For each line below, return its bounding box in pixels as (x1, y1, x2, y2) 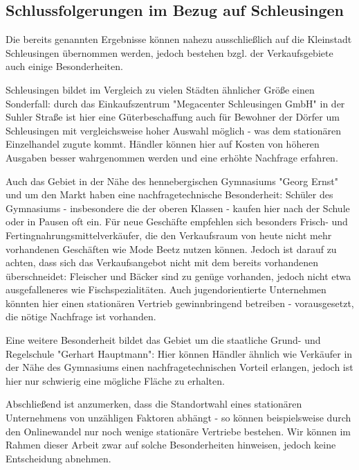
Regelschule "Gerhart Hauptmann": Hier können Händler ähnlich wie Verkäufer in (6, 346, 353, 360)
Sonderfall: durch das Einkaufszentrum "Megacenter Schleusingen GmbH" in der (6, 96, 345, 110)
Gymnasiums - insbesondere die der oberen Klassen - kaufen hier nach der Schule (6, 200, 350, 215)
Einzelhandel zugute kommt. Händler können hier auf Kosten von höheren (6, 137, 320, 151)
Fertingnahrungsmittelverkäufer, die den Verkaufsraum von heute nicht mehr (6, 227, 332, 242)
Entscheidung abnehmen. (6, 451, 111, 465)
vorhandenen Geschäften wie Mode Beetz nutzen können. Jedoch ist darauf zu (6, 241, 337, 256)
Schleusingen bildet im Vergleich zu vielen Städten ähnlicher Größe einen (6, 82, 315, 96)
